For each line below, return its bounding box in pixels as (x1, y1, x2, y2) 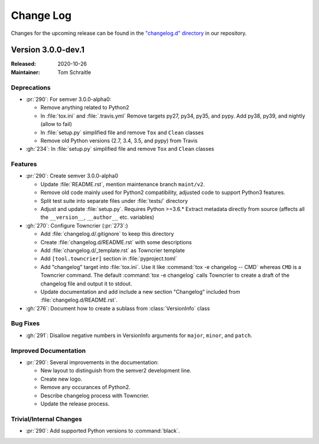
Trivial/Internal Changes (11, 414, 83, 423)
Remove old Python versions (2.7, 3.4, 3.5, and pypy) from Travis (40, 137, 198, 144)
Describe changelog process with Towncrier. (40, 392, 150, 399)
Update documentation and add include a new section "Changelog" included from (40, 288, 240, 295)
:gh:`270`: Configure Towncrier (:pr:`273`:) (25, 222, 128, 229)
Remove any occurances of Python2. (40, 384, 131, 391)
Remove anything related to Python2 (40, 104, 129, 111)
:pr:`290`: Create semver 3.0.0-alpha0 (25, 172, 118, 180)
